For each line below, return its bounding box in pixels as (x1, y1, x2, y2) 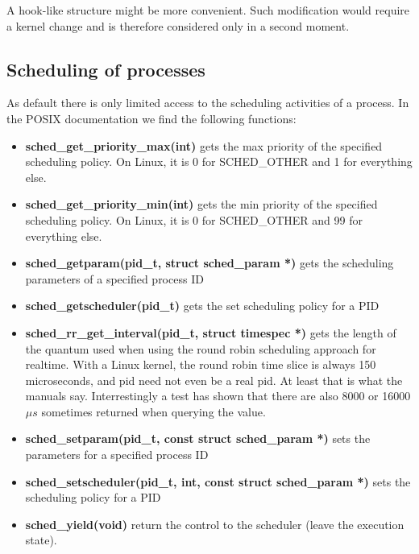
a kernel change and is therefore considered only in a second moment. (6, 17, 350, 34)
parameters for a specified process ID (25, 446, 209, 463)
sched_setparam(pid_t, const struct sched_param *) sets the (25, 430, 371, 447)
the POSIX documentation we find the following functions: (6, 110, 297, 126)
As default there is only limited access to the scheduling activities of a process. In (6, 94, 409, 111)
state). (25, 531, 57, 548)
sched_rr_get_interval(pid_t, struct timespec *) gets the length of (25, 324, 396, 341)
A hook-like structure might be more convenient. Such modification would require (6, 2, 410, 18)
